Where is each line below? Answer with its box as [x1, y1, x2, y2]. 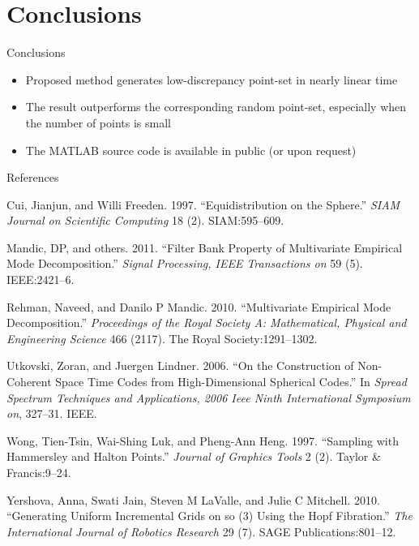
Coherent [6, 373, 52, 390]
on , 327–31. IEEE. [6, 405, 97, 422]
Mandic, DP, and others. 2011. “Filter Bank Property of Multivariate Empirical [6, 239, 403, 256]
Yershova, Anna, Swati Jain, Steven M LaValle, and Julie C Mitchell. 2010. [6, 491, 380, 508]
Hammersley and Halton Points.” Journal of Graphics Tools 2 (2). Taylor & [6, 448, 381, 465]
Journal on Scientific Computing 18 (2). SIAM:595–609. [6, 212, 284, 229]
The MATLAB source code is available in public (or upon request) [25, 141, 357, 158]
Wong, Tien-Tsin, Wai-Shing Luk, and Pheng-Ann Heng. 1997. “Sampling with [6, 432, 399, 449]
